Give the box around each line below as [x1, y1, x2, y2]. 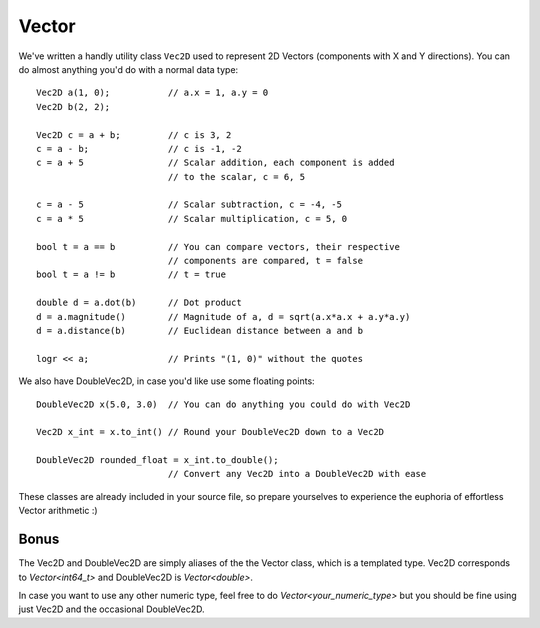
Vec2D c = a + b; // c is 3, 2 [36, 129, 232, 140]
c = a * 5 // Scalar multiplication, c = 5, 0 [36, 213, 348, 224]
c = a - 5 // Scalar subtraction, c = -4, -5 [36, 199, 342, 210]
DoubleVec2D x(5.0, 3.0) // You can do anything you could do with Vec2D [36, 398, 411, 410]
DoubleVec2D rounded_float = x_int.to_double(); [36, 455, 279, 466]
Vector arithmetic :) [18, 505, 99, 517]
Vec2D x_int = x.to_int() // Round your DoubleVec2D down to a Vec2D [36, 426, 385, 438]
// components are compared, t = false [167, 255, 364, 267]
